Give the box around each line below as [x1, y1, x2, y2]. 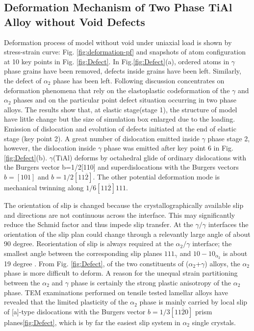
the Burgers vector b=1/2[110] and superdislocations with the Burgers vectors [4, 162, 239, 172]
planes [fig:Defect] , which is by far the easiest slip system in [4, 317, 180, 327]
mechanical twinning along [4, 182, 84, 192]
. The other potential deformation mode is [93, 171, 220, 181]
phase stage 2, [207, 133, 250, 143]
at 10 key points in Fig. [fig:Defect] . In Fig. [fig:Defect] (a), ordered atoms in [4, 56, 229, 66]
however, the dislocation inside [4, 143, 96, 153]
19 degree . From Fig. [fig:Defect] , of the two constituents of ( [4, 258, 189, 268]
